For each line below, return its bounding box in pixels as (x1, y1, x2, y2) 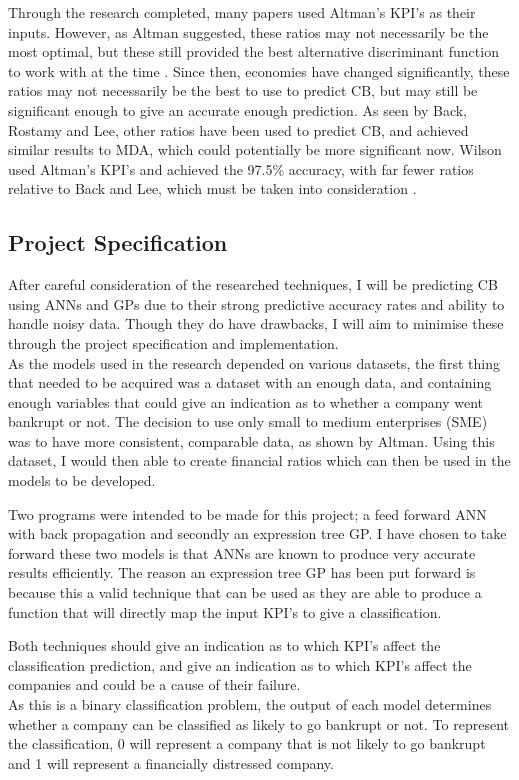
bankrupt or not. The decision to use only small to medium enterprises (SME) (8, 411, 488, 432)
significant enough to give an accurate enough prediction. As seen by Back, (8, 99, 467, 120)
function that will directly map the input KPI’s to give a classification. (8, 601, 442, 622)
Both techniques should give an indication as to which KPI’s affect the (8, 635, 441, 656)
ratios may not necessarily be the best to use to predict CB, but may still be (8, 80, 478, 101)
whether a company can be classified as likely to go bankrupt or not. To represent (8, 713, 509, 734)
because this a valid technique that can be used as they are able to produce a (8, 582, 482, 603)
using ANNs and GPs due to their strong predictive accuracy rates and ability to (8, 293, 505, 314)
